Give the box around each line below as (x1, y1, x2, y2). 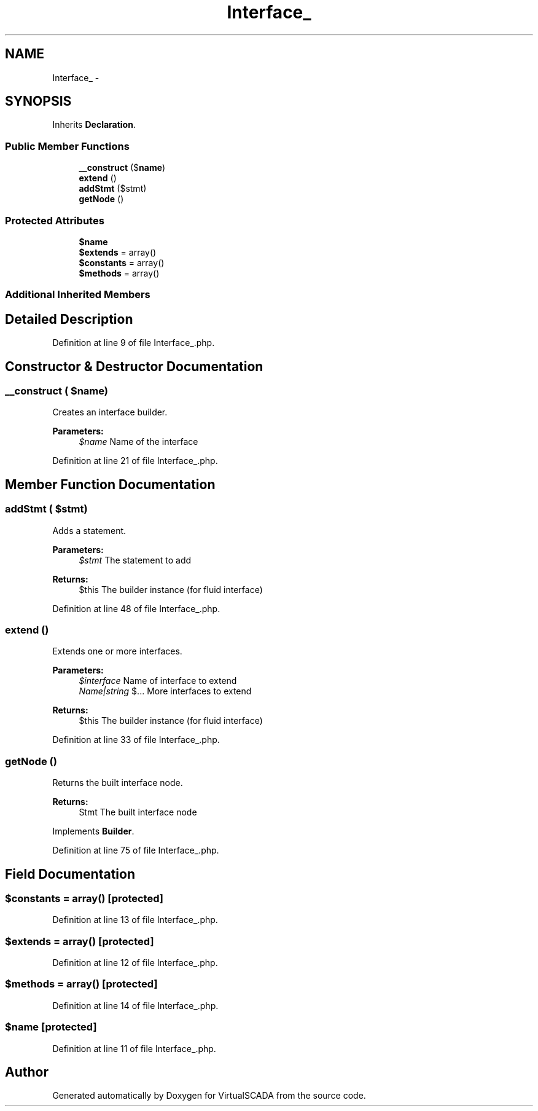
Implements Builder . (52, 826, 134, 837)
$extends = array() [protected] (5, 935, 154, 948)
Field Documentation (5, 866, 135, 882)
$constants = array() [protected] (5, 892, 163, 905)
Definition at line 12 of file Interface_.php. (52, 957, 218, 968)
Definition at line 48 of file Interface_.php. (52, 603, 220, 614)
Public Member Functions (5, 139, 130, 152)
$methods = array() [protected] (5, 978, 158, 991)
